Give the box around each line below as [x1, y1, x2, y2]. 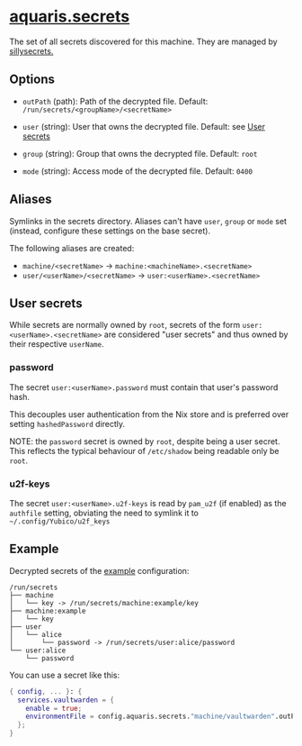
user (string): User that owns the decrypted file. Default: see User [22, 121, 266, 132]
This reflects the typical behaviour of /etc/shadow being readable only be [9, 445, 280, 456]
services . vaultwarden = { [17, 696, 115, 705]
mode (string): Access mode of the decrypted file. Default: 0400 [22, 165, 253, 177]
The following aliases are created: [9, 242, 135, 253]
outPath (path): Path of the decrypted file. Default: [22, 96, 209, 106]
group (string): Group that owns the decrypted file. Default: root [22, 148, 258, 159]
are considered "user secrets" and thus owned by [103, 329, 289, 340]
